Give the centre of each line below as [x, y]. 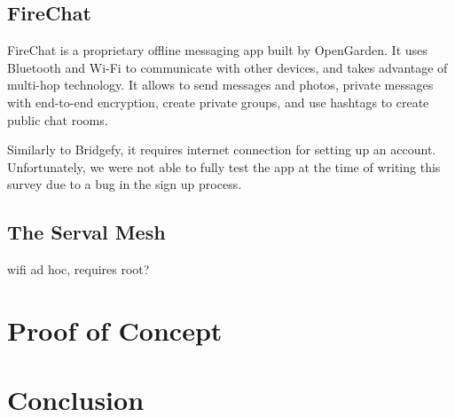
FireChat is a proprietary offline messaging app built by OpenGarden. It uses [217, 50]
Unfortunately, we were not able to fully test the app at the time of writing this [224, 166]
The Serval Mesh [86, 232]
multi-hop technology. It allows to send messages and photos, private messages [220, 85]
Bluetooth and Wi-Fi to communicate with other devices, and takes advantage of [227, 67]
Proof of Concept [115, 330]
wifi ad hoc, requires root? [78, 269]
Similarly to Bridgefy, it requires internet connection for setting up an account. [222, 149]
